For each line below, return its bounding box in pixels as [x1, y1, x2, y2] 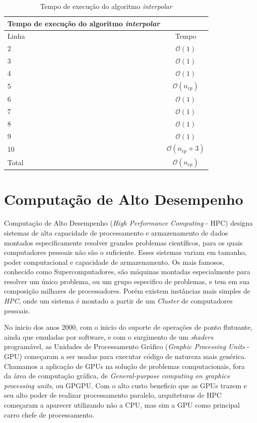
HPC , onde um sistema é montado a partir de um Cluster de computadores [4, 296, 233, 306]
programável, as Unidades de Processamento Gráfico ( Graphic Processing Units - [4, 341, 250, 352]
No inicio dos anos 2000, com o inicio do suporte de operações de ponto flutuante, [4, 322, 253, 332]
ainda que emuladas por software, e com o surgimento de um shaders [4, 331, 213, 342]
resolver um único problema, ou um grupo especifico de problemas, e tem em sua [4, 276, 250, 286]
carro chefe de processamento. [4, 409, 95, 420]
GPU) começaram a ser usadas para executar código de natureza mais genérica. [4, 351, 247, 362]
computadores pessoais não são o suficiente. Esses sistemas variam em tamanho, [4, 247, 247, 257]
